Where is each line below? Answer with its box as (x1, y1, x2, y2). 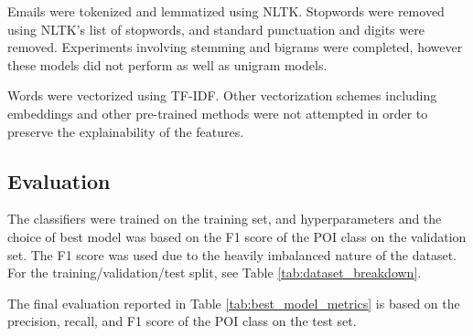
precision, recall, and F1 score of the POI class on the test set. (7, 311, 357, 331)
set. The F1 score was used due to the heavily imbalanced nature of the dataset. (7, 245, 457, 264)
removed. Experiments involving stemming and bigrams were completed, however (7, 37, 463, 57)
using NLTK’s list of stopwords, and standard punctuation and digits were (7, 19, 425, 38)
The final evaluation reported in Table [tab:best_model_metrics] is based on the (7, 293, 460, 312)
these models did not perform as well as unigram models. (7, 55, 328, 74)
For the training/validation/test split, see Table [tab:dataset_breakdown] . (7, 263, 422, 282)
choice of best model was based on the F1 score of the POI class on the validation (7, 226, 467, 246)
